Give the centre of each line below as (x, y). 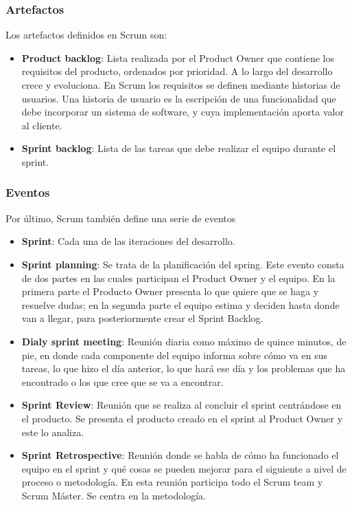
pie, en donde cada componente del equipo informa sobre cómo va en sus (174, 355)
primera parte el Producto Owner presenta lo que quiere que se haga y (170, 291)
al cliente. (42, 125)
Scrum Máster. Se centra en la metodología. (114, 495)
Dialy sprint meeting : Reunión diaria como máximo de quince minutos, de (184, 341)
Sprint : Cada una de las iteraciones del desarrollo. (128, 241)
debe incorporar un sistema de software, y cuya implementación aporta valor (183, 112)
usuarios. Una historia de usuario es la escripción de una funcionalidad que (179, 98)
